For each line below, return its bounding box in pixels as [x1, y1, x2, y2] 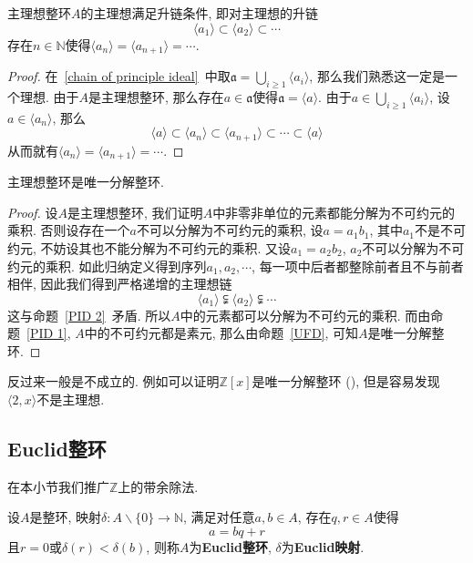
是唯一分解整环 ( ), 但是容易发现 [252, 372, 440, 391]
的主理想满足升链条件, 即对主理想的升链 [80, 4, 319, 22]
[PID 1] [26, 323, 67, 343]
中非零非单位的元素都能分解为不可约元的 [212, 202, 456, 221]
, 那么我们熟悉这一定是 [309, 67, 445, 86]
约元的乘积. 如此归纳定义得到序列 [7, 256, 207, 275]
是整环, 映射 [29, 507, 102, 527]
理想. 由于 [19, 87, 79, 106]
